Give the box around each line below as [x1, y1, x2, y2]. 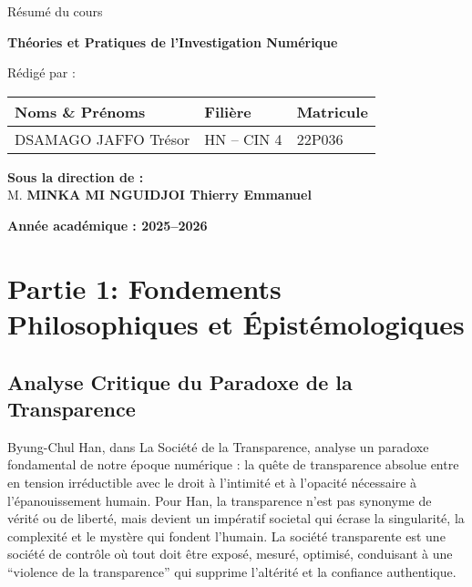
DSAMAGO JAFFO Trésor [15, 128, 190, 149]
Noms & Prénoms [15, 100, 146, 122]
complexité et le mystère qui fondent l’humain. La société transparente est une [7, 526, 446, 545]
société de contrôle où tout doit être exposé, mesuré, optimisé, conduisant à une [7, 544, 453, 563]
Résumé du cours [7, 2, 103, 20]
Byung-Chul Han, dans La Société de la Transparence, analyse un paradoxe [7, 437, 429, 456]
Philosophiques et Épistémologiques [7, 304, 465, 342]
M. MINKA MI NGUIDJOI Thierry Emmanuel [7, 185, 312, 204]
